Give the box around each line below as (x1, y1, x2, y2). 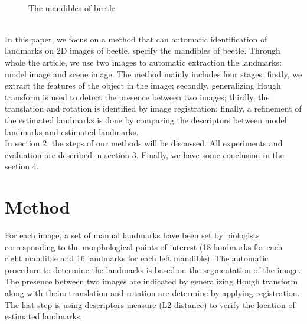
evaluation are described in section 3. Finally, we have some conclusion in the (5, 148, 285, 161)
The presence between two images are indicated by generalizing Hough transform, (5, 275, 301, 287)
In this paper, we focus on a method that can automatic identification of (5, 32, 267, 45)
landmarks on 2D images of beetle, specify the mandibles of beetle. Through (5, 44, 280, 57)
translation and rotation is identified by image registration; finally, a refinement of (5, 102, 302, 114)
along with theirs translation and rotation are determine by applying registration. (5, 287, 300, 299)
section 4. (5, 160, 39, 172)
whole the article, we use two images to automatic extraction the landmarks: (5, 55, 282, 68)
